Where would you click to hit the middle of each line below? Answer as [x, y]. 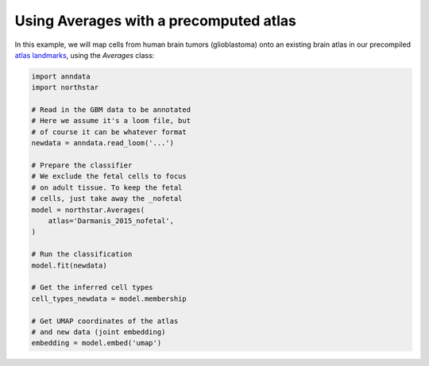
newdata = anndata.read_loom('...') [103, 143]
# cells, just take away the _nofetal [107, 199]
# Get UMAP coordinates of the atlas [105, 321]
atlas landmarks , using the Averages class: [85, 55]
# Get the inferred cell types [93, 287]
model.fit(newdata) [69, 265]
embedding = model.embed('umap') [97, 343]
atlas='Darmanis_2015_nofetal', [111, 221]
